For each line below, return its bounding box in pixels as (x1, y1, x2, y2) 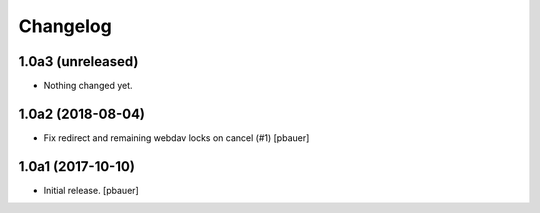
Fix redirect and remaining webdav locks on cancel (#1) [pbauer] (43, 131, 310, 144)
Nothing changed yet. (43, 80, 134, 92)
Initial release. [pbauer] (43, 184, 139, 196)
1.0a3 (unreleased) (18, 53, 139, 70)
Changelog (18, 15, 112, 37)
